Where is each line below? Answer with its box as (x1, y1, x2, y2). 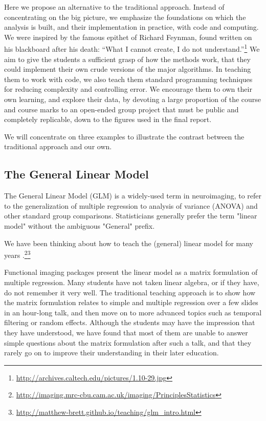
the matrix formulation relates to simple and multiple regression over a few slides (4, 297, 258, 308)
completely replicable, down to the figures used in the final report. (4, 114, 212, 125)
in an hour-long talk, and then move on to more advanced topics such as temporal (4, 307, 262, 317)
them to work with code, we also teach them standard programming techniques (4, 73, 253, 84)
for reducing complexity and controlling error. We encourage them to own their (4, 84, 252, 94)
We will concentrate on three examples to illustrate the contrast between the (4, 131, 245, 142)
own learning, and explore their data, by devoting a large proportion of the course (4, 94, 261, 104)
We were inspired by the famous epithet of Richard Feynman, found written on (4, 31, 252, 42)
